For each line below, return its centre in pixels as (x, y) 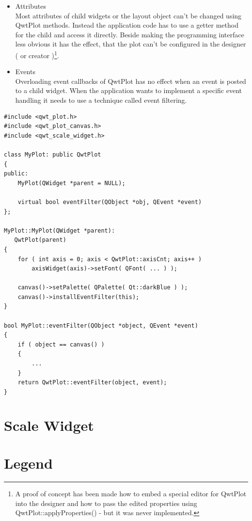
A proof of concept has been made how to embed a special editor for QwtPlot (131, 493)
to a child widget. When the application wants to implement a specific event (128, 90)
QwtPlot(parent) (40, 240)
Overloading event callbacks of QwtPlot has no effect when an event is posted (131, 81)
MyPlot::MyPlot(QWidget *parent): (60, 230)
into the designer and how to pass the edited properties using (106, 503)
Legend (28, 463)
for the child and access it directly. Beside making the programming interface (130, 34)
